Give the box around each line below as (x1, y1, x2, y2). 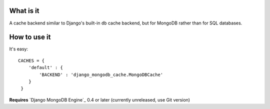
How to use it (9, 33, 51, 41)
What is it (9, 6, 39, 15)
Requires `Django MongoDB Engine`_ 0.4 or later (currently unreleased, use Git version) (9, 96, 190, 102)
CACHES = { (18, 57, 45, 63)
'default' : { (28, 65, 63, 70)
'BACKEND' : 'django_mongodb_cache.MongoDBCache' (39, 71, 163, 77)
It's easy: (9, 46, 28, 52)
